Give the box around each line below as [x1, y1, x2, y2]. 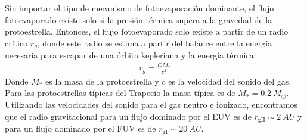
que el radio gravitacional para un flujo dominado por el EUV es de [5, 110, 252, 122]
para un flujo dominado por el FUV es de [5, 122, 156, 135]
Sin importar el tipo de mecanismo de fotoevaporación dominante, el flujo [5, 2, 274, 14]
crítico [5, 36, 28, 49]
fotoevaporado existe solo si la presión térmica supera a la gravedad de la [5, 13, 272, 26]
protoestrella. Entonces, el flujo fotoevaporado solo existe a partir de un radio [5, 25, 289, 38]
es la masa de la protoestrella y [45, 74, 159, 87]
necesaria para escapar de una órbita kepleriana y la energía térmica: [5, 49, 256, 61]
